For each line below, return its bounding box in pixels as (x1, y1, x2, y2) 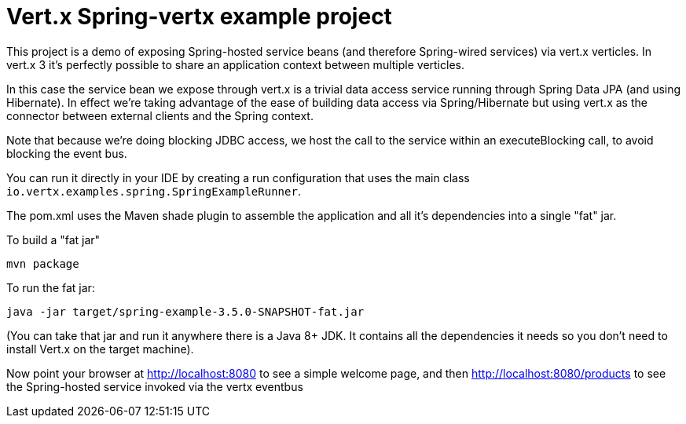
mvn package (6, 257, 79, 270)
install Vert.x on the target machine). (6, 342, 194, 356)
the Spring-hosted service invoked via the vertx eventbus (6, 379, 303, 393)
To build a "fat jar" (6, 232, 101, 247)
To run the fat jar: (6, 280, 95, 294)
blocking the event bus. (6, 146, 127, 160)
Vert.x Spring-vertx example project (6, 3, 392, 30)
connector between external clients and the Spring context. (6, 108, 314, 122)
